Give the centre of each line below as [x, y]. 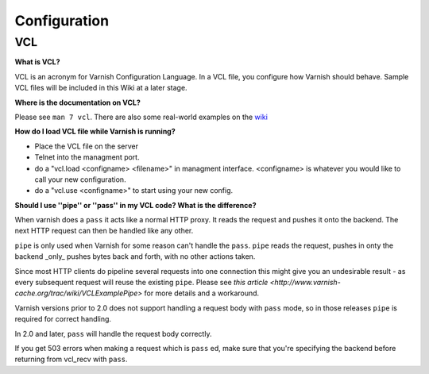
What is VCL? [37, 62]
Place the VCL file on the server [87, 146]
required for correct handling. [63, 319]
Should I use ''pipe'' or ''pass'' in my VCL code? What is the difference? [135, 205]
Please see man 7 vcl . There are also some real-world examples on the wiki [141, 117]
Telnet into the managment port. [87, 157]
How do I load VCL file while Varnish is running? [95, 132]
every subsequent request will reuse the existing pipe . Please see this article [141, 283]
